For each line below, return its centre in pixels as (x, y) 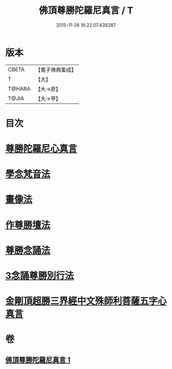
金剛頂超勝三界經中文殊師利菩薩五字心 (86, 301)
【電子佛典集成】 (56, 70)
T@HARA (19, 89)
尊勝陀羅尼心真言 (41, 149)
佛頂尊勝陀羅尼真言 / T (86, 11)
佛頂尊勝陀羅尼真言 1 (38, 360)
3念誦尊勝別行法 (40, 276)
